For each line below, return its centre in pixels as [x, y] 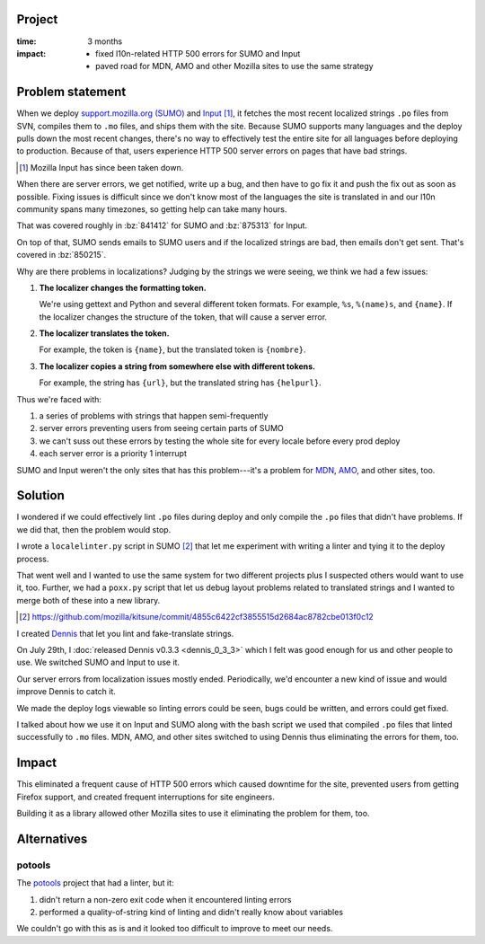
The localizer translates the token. [104, 333]
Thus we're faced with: [59, 399]
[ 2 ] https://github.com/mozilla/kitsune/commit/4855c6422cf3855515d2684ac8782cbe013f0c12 [197, 617]
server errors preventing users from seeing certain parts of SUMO [161, 428]
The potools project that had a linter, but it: [95, 883]
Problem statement [71, 92]
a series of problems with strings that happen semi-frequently [154, 416]
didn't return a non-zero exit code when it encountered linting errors [165, 899]
